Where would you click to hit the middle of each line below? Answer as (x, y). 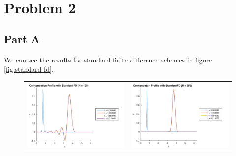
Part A (22, 39)
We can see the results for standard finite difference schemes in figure (108, 59)
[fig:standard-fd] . (29, 69)
